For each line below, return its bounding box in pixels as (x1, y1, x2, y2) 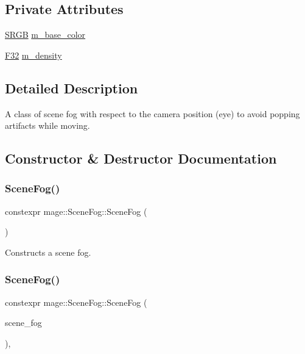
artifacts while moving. (5, 119, 90, 132)
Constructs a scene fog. (5, 245, 91, 258)
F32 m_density (5, 48, 62, 61)
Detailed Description (5, 78, 138, 97)
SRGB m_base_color (5, 28, 86, 41)
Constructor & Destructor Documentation (5, 149, 277, 168)
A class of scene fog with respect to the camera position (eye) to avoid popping (5, 107, 300, 120)
